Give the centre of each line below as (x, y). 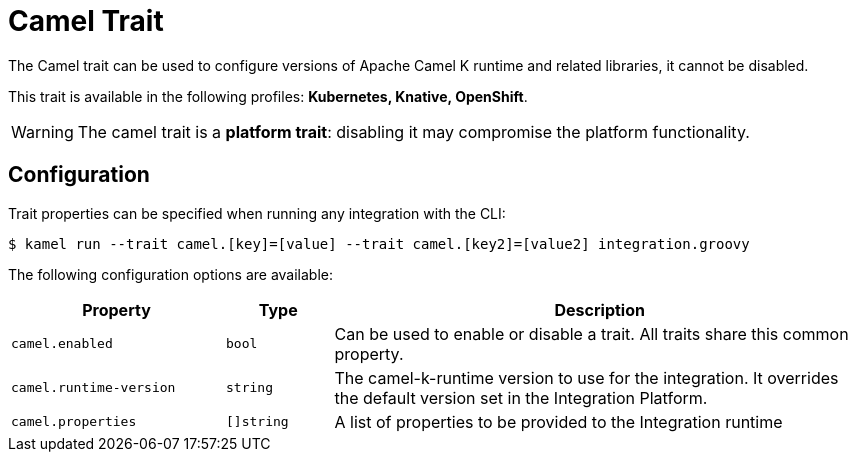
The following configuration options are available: (171, 274)
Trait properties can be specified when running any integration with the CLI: (257, 213)
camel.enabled (62, 344)
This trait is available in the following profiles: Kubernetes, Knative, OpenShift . (268, 96)
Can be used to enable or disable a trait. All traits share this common (591, 333)
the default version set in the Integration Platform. (521, 397)
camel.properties (74, 422)
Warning (42, 131)
